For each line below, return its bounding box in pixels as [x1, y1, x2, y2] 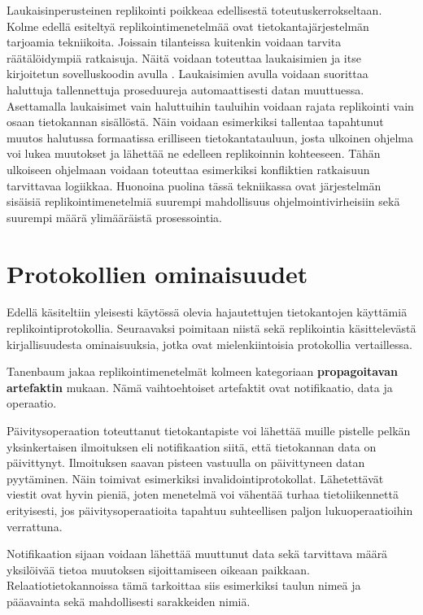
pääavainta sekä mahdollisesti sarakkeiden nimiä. [7, 592, 251, 609]
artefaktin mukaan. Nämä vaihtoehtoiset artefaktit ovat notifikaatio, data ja [7, 378, 393, 395]
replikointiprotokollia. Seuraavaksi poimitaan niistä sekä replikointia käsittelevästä [7, 320, 416, 337]
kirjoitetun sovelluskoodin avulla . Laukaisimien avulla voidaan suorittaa [7, 65, 368, 82]
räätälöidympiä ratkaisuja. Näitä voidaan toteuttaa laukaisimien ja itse [7, 49, 361, 66]
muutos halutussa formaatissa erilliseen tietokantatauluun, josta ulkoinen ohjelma [7, 129, 413, 146]
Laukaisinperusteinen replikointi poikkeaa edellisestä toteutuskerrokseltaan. [7, 2, 382, 18]
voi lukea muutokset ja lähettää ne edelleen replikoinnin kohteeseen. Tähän [7, 145, 381, 162]
